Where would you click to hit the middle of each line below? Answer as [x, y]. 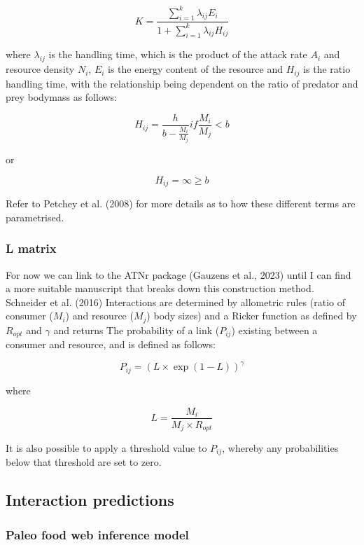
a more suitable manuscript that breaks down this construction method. [160, 288]
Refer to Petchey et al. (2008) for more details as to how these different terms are [181, 203]
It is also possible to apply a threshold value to [106, 448]
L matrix [31, 248]
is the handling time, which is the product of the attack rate [178, 54]
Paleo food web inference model [97, 534]
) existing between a [274, 330]
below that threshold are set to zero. [84, 462]
